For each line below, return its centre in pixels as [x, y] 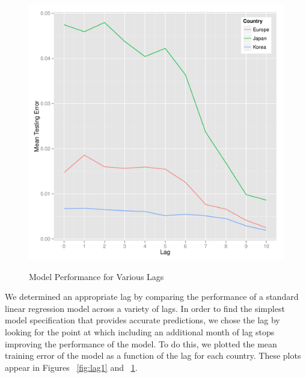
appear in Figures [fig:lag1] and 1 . [71, 367]
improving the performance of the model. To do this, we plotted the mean [141, 343]
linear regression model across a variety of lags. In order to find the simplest [145, 308]
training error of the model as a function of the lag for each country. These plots [153, 355]
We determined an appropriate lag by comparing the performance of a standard [152, 297]
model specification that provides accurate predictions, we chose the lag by [142, 320]
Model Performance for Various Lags [96, 276]
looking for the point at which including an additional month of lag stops [140, 331]
